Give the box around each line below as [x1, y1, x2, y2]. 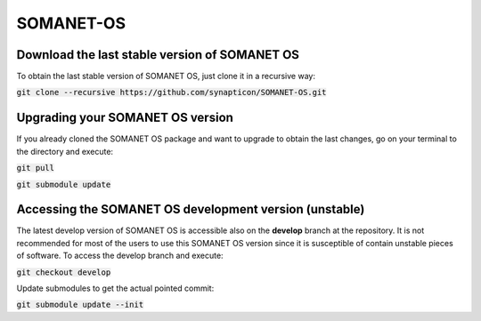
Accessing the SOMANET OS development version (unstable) [16, 202, 365, 217]
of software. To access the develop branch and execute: [16, 250, 224, 261]
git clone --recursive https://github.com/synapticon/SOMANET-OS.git [16, 87, 327, 98]
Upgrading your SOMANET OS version [16, 110, 233, 125]
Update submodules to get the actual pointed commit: [16, 283, 215, 293]
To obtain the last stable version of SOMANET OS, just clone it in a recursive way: [16, 71, 316, 82]
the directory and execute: [16, 146, 114, 156]
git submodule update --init [16, 300, 144, 310]
